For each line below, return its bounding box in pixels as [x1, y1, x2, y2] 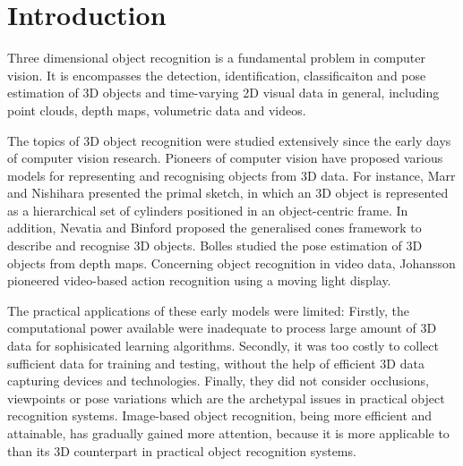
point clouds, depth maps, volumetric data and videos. [7, 100, 306, 119]
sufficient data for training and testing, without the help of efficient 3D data [7, 353, 424, 372]
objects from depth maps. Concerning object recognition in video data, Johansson [7, 253, 456, 272]
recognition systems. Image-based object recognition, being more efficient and [7, 406, 433, 425]
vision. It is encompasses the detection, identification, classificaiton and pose [7, 65, 426, 84]
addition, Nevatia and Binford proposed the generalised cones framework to [7, 218, 422, 237]
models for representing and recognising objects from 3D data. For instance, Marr [7, 165, 456, 184]
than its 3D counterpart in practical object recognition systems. [7, 441, 356, 460]
